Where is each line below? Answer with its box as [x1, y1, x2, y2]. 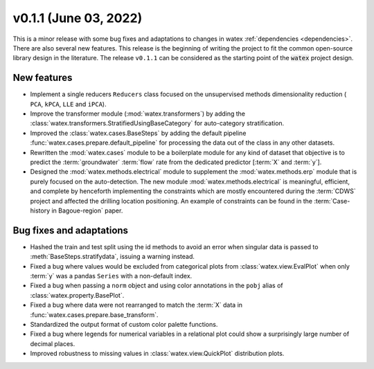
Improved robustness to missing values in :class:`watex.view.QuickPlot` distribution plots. [30, 350, 285, 358]
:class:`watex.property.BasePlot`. [30, 291, 125, 299]
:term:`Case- [314, 197, 350, 205]
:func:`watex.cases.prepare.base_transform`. [30, 310, 159, 318]
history [30, 206, 51, 215]
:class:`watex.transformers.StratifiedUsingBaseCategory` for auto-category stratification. [30, 119, 285, 127]
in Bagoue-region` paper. [51, 206, 123, 215]
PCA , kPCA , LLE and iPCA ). [30, 100, 107, 108]
